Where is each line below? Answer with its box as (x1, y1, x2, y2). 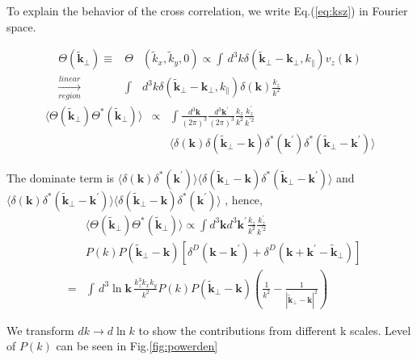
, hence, (225, 190, 263, 207)
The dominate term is (6, 169, 115, 186)
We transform (6, 321, 74, 338)
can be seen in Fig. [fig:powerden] (56, 337, 218, 354)
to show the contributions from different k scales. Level (138, 321, 411, 338)
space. (6, 18, 36, 35)
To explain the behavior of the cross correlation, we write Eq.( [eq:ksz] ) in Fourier (6, 2, 408, 19)
